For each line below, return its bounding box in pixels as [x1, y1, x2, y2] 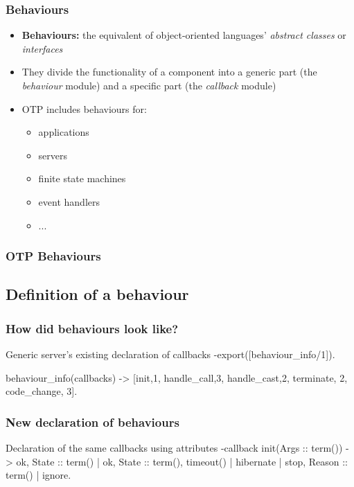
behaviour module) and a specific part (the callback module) [21, 78, 276, 92]
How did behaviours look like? [6, 319, 179, 337]
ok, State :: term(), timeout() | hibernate [103, 454, 276, 468]
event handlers [38, 194, 100, 209]
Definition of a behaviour [6, 283, 189, 305]
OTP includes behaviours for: [21, 101, 147, 116]
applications [38, 125, 89, 139]
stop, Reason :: [285, 454, 348, 468]
